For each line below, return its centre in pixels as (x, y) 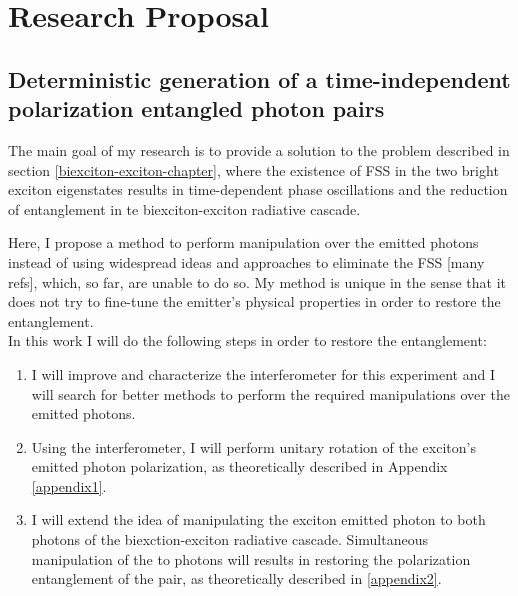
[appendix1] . (69, 485)
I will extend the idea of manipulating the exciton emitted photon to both (258, 519)
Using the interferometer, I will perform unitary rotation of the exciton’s (253, 446)
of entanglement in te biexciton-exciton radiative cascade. (184, 208)
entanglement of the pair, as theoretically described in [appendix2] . (236, 578)
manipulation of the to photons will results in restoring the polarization (251, 558)
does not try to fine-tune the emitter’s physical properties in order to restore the (254, 301)
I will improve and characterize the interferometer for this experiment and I (263, 373)
